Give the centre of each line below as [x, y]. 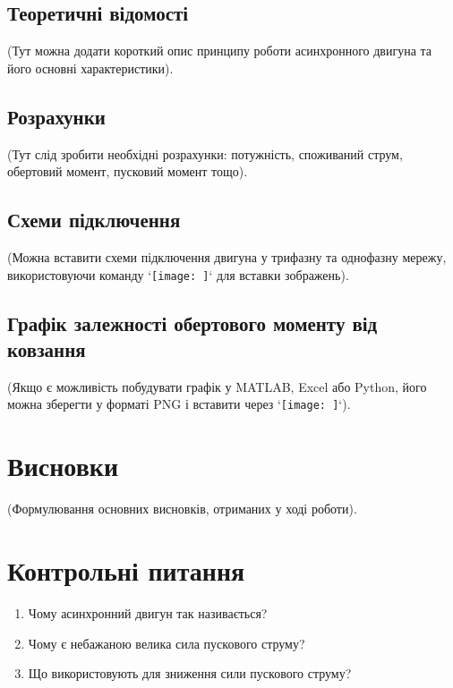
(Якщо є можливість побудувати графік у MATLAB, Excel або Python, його [217, 386]
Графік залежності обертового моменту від [192, 323]
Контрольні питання [126, 569]
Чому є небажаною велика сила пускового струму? [167, 643]
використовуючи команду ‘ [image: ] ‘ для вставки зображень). [178, 274]
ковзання [47, 349]
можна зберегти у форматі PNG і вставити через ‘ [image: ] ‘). [179, 404]
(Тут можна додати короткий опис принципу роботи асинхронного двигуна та [220, 51]
